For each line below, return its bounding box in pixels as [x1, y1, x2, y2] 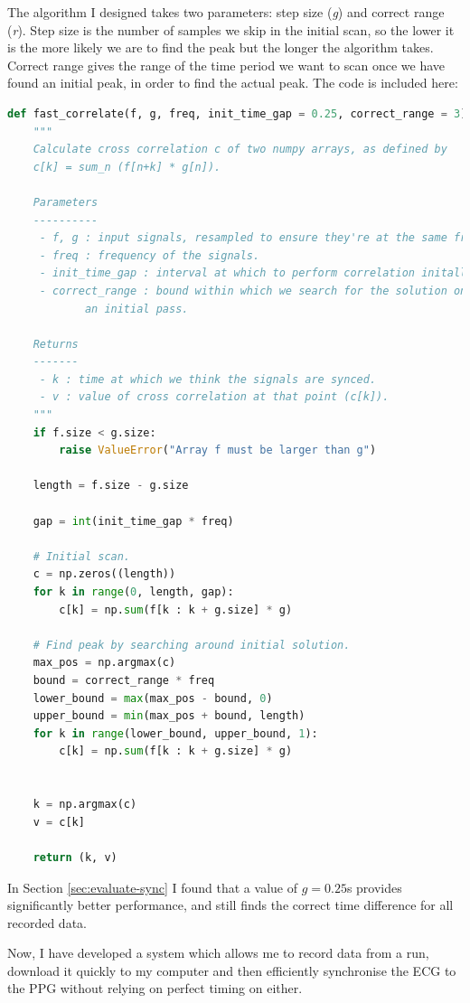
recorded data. [7, 913, 87, 932]
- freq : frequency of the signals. [39, 248, 260, 262]
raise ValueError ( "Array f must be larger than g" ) [59, 444, 377, 457]
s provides [346, 877, 402, 896]
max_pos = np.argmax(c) [33, 656, 176, 670]
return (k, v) [33, 850, 117, 864]
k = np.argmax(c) [33, 798, 137, 811]
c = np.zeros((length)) [33, 567, 176, 581]
